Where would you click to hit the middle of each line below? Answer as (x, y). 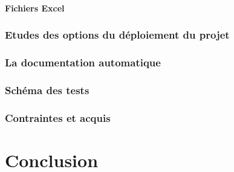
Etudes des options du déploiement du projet (117, 35)
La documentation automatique (83, 62)
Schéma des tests (47, 90)
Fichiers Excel (35, 8)
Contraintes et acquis (58, 117)
